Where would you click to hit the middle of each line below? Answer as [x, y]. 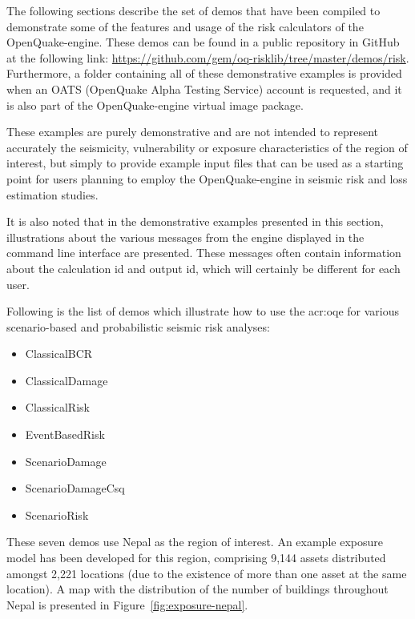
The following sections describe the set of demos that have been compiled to [193, 10]
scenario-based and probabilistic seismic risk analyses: [138, 326]
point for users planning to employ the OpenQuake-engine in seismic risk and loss [207, 178]
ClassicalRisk [57, 407]
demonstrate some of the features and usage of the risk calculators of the [185, 26]
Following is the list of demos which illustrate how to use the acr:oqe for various [203, 311]
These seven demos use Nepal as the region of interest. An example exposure [195, 542]
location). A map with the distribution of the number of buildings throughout [197, 589]
